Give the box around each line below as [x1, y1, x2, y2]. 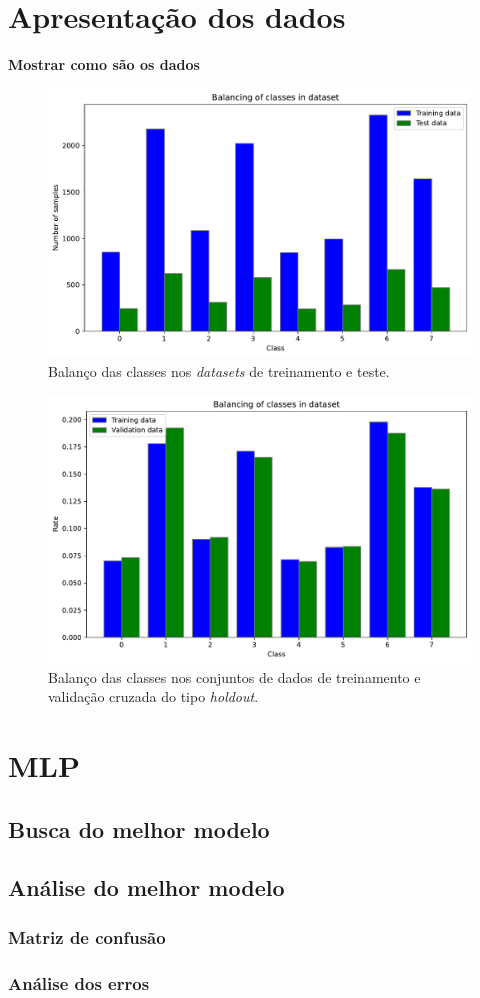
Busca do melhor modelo [8, 813, 270, 844]
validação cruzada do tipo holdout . [48, 686, 259, 707]
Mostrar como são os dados [8, 54, 200, 75]
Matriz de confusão [8, 924, 166, 949]
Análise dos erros [8, 970, 150, 995]
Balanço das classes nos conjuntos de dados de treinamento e [48, 666, 421, 687]
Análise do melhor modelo [8, 872, 285, 903]
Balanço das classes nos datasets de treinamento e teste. [48, 361, 390, 382]
